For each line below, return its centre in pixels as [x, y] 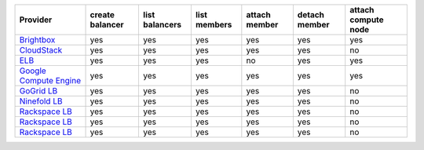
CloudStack [41, 50]
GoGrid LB [38, 91]
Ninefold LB [41, 101]
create [102, 15]
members [214, 25]
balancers [162, 25]
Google [33, 71]
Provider [36, 20]
